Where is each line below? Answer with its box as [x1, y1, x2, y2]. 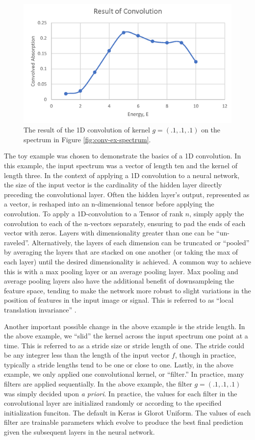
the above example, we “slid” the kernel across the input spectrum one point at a [4, 331, 248, 341]
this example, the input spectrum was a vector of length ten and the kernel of [4, 160, 237, 171]
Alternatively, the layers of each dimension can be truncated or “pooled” [31, 237, 250, 247]
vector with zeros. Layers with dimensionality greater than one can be [4, 228, 214, 238]
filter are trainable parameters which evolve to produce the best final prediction [4, 417, 243, 427]
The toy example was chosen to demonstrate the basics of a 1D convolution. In [4, 151, 241, 161]
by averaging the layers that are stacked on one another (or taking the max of [4, 247, 238, 257]
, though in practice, [175, 350, 236, 360]
